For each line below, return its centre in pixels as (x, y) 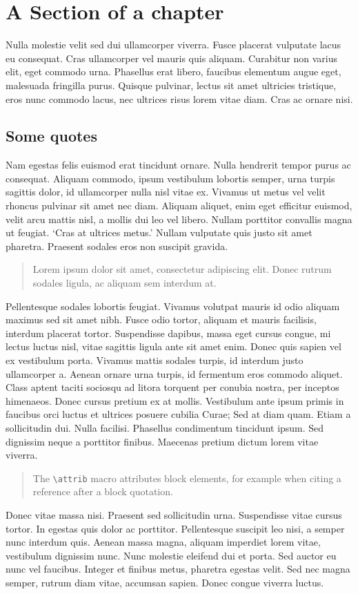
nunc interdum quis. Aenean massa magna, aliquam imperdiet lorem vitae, (163, 542)
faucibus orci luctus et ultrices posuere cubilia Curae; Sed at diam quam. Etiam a (178, 414)
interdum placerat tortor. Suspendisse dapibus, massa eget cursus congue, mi (168, 333)
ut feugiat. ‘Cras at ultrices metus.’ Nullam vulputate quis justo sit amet (159, 232)
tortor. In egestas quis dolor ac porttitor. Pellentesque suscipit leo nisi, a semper (175, 528)
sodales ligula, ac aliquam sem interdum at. (125, 283)
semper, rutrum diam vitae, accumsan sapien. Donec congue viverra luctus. (165, 582)
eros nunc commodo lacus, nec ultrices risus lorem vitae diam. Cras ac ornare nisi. (179, 98)
